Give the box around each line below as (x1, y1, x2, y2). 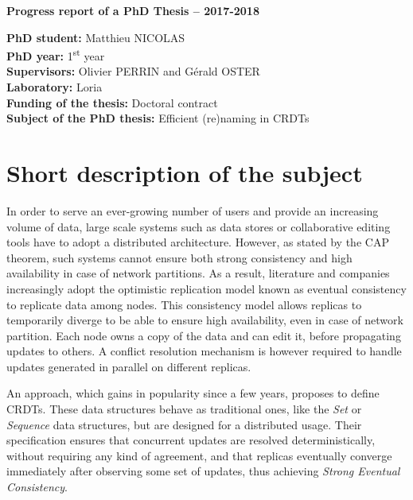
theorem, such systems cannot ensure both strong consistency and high (6, 249, 353, 266)
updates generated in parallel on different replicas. (6, 358, 251, 374)
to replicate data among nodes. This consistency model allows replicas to (6, 296, 362, 312)
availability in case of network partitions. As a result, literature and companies (6, 265, 390, 281)
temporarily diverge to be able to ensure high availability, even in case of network (6, 312, 403, 328)
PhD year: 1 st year (6, 45, 105, 64)
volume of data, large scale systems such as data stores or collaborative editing (6, 218, 391, 234)
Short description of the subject (6, 157, 363, 188)
